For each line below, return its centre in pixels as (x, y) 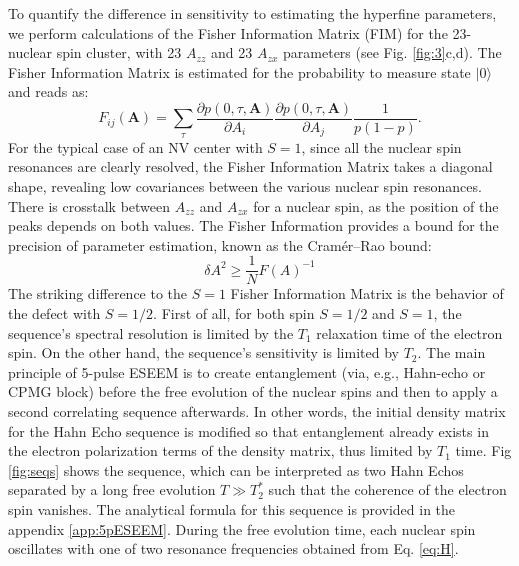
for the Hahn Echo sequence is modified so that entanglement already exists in (248, 430)
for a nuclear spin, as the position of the (376, 205)
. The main (451, 352)
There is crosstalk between (89, 205)
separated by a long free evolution (112, 489)
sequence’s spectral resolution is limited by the (151, 332)
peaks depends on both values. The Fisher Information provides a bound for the (253, 225)
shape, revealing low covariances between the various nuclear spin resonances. (245, 186)
